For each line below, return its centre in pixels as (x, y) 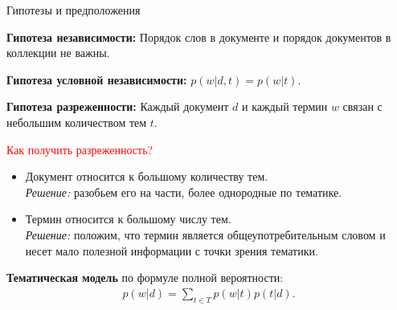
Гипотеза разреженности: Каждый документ (118, 106)
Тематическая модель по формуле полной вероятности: (145, 277)
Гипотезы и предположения (74, 10)
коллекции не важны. (58, 53)
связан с (362, 106)
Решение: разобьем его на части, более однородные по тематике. (184, 192)
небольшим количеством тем (77, 122)
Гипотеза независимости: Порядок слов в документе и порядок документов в (199, 37)
